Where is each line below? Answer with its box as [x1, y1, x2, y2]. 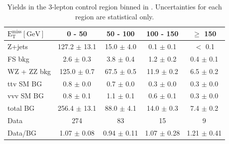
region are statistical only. [75, 11, 154, 21]
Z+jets [7, 41, 28, 52]
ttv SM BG [7, 78, 42, 88]
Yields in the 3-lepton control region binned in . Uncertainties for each [7, 1, 222, 11]
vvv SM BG [7, 90, 44, 101]
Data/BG [7, 127, 37, 138]
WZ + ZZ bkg [7, 66, 51, 76]
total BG [7, 103, 35, 113]
